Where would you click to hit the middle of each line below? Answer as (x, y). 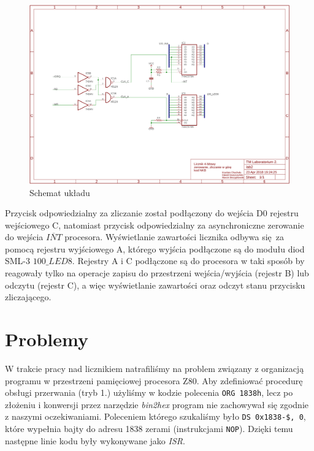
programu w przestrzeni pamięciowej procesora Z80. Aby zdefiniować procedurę (154, 380)
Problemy (47, 339)
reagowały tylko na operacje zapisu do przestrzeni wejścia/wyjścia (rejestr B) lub (157, 273)
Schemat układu (60, 192)
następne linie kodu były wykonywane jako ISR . (95, 440)
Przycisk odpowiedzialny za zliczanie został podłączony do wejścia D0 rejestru (152, 213)
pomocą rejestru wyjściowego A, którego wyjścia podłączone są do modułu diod (155, 248)
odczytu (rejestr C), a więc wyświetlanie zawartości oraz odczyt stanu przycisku (155, 285)
